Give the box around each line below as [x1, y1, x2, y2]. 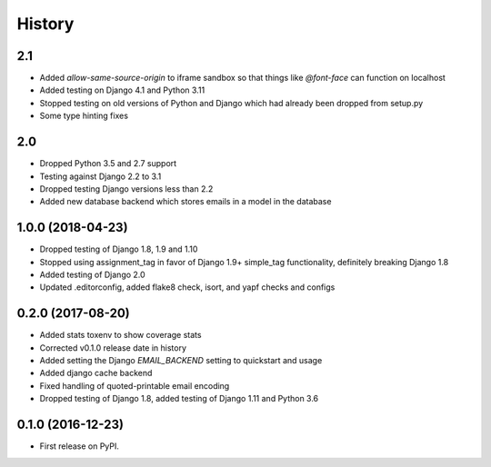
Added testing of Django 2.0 [39, 269, 145, 280]
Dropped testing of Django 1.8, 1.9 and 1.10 [39, 243, 198, 254]
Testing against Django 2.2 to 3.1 [39, 171, 162, 182]
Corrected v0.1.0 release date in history [39, 342, 186, 353]
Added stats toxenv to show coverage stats [39, 330, 202, 341]
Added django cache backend [39, 368, 153, 379]
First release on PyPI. [39, 441, 120, 452]
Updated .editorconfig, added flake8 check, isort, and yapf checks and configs [39, 282, 336, 293]
